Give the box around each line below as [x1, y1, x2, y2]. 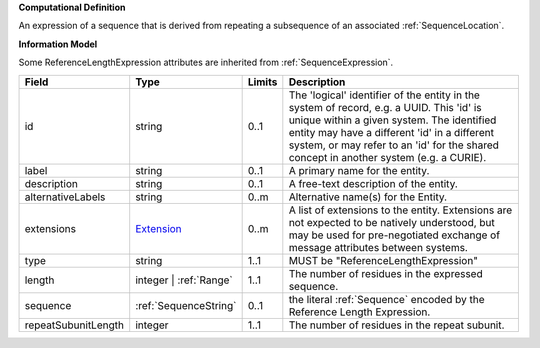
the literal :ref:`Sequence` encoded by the [288, 292, 485, 306]
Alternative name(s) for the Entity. [288, 190, 448, 204]
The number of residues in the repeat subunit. [288, 318, 505, 332]
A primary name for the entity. [288, 163, 430, 177]
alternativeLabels [24, 190, 106, 204]
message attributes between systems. [288, 240, 469, 254]
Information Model [18, 38, 98, 50]
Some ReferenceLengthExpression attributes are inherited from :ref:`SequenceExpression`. [18, 56, 394, 69]
